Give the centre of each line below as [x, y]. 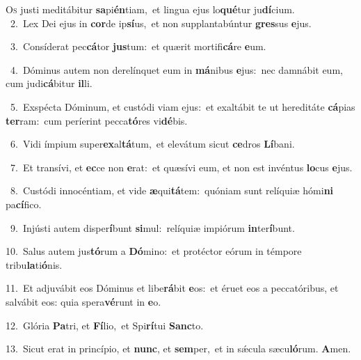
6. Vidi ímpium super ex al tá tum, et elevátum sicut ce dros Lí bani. [152, 144]
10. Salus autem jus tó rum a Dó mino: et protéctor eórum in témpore [154, 251]
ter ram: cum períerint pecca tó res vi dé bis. [97, 120]
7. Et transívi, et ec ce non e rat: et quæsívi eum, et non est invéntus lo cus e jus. [181, 167]
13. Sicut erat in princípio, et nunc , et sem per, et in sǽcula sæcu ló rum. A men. [178, 349]
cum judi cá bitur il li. [49, 83]
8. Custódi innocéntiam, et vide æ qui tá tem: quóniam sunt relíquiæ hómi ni [172, 190]
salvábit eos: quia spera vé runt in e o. [83, 301]
